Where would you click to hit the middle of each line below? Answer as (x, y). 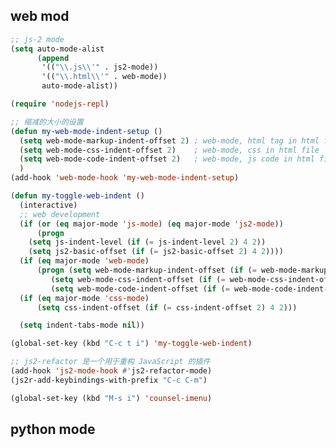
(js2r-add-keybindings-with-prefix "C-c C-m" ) (109, 380)
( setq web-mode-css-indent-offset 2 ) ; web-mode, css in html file (169, 150)
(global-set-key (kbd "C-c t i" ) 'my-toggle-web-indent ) (131, 344)
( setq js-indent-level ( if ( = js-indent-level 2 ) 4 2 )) (147, 242)
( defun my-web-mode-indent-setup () (86, 131)
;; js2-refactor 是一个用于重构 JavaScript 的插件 (110, 362)
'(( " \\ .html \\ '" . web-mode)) (104, 77)
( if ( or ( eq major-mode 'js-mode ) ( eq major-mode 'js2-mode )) (151, 224)
